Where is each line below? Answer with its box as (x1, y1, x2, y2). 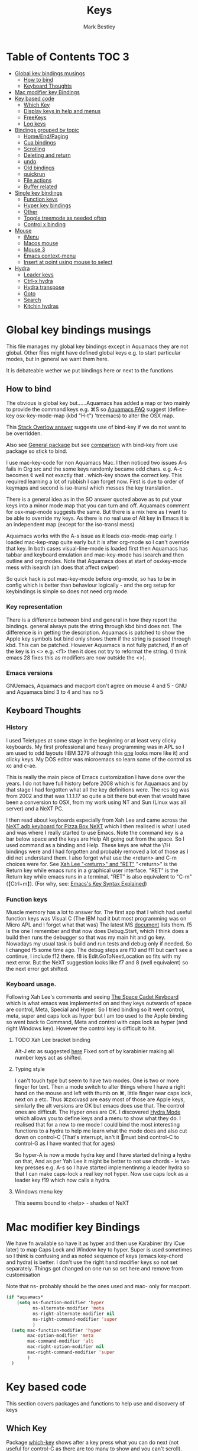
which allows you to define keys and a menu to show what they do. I (14, 1115, 181, 1122)
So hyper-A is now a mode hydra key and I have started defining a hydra (14, 1151, 191, 1159)
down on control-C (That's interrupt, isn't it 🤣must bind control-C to (14, 1134, 179, 1141)
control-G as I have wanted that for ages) (14, 1140, 115, 1147)
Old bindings (23, 164, 55, 171)
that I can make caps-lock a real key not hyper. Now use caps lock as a (14, 1170, 189, 1177)
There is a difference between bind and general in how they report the (6, 616, 177, 623)
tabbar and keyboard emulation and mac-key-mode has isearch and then (6, 551, 184, 558)
